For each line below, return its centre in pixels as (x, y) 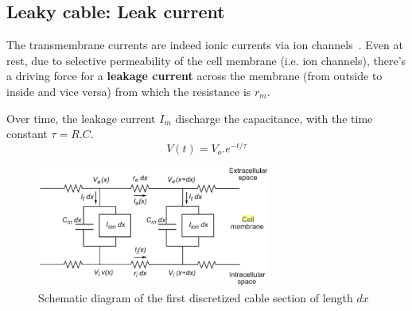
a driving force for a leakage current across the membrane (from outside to (194, 76)
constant (27, 134)
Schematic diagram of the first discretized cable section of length (196, 297)
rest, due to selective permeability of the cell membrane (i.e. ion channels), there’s (206, 60)
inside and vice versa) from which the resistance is (129, 91)
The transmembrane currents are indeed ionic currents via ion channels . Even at (205, 45)
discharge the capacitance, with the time (274, 118)
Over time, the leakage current (81, 118)
